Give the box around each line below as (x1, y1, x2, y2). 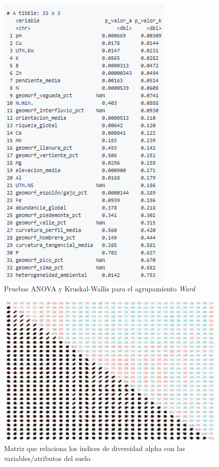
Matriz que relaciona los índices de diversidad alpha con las (4, 443, 185, 454)
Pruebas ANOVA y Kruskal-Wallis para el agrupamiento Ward (4, 283, 195, 293)
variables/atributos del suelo (4, 453, 91, 463)
